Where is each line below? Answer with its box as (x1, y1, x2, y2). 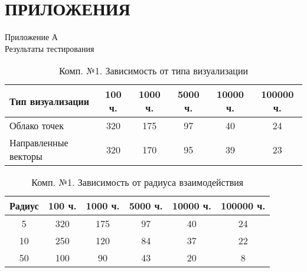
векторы (9, 149, 43, 163)
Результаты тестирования (5, 42, 94, 54)
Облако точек (9, 119, 64, 133)
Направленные (9, 136, 68, 150)
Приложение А (5, 31, 58, 43)
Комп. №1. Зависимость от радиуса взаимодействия (31, 175, 244, 189)
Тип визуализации (9, 94, 90, 108)
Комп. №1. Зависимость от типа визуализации (58, 64, 249, 78)
